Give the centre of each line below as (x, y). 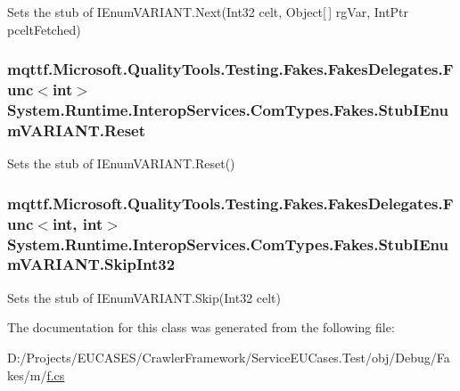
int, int (78, 223)
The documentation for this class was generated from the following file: (201, 327)
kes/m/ (27, 375)
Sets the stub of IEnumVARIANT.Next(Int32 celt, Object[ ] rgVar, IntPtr (208, 12)
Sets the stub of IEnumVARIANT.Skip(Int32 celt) (144, 297)
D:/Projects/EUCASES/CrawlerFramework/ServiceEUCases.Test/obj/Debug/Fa (229, 357)
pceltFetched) (44, 29)
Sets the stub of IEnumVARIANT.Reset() (121, 163)
